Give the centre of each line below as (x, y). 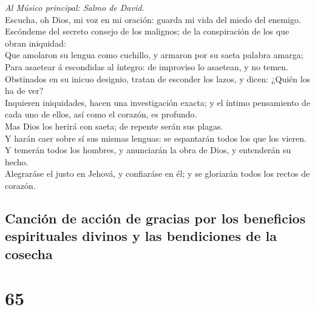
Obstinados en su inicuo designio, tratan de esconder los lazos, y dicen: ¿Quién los (158, 78)
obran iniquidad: (36, 43)
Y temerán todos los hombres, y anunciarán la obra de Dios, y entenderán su (148, 150)
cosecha (29, 253)
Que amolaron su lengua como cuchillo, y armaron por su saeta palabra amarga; (154, 55)
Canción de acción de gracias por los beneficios (155, 218)
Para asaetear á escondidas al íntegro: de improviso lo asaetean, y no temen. (147, 66)
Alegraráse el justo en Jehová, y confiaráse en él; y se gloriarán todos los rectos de (157, 173)
